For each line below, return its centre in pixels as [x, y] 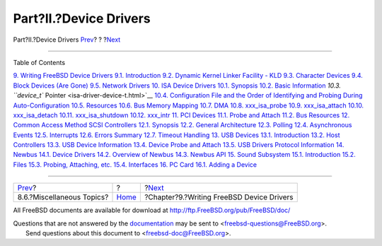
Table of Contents [39, 62]
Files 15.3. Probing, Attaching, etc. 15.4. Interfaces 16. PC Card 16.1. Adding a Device [135, 164]
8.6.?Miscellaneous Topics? [63, 197]
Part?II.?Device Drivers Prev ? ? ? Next [67, 40]
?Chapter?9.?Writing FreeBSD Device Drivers [219, 197]
